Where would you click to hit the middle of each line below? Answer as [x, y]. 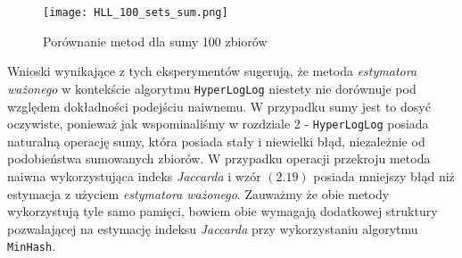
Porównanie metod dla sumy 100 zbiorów [155, 41]
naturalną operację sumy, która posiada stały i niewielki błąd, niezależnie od [216, 141]
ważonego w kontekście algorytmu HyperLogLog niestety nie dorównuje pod [212, 88]
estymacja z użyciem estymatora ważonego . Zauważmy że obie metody [198, 193]
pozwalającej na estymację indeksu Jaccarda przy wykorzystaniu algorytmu [213, 228]
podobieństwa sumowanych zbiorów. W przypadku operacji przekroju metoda [219, 158]
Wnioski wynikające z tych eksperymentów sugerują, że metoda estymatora [212, 71]
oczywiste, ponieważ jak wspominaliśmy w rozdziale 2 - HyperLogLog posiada [218, 124]
